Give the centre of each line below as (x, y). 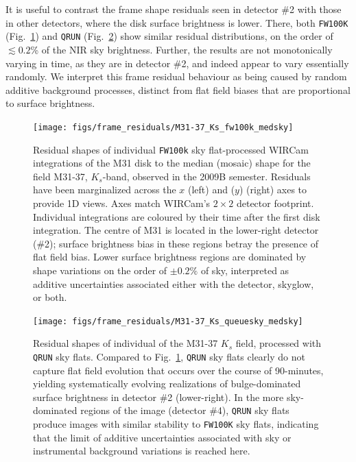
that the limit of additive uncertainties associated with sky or (162, 437)
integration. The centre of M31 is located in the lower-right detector (176, 230)
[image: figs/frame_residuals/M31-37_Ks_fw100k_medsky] (163, 127)
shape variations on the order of (100, 270)
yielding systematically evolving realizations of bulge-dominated (167, 384)
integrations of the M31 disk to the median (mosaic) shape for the (172, 163)
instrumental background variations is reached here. (142, 451)
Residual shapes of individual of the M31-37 (126, 343)
